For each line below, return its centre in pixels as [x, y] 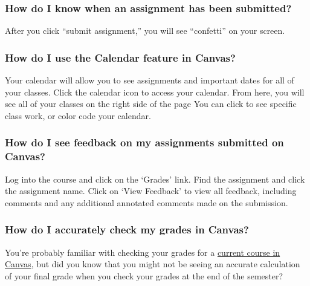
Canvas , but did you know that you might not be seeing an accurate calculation [153, 264]
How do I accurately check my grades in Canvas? [127, 229]
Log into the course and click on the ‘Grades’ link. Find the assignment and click [155, 179]
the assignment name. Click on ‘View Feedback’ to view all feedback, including [151, 191]
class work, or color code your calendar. [78, 115]
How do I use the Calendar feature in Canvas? [120, 57]
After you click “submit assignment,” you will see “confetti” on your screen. [145, 31]
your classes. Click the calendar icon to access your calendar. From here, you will [155, 92]
